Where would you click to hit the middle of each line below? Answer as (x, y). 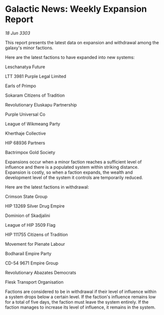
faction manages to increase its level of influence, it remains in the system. (80, 307)
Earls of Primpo (21, 86)
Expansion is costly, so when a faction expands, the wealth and (69, 172)
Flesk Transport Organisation (34, 282)
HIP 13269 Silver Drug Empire (35, 206)
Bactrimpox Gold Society (30, 152)
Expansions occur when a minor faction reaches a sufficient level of (73, 162)
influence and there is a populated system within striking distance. (72, 167)
